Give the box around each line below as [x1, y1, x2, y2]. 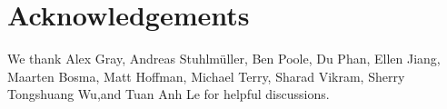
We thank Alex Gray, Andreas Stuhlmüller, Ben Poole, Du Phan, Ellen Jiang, [7, 49, 441, 68]
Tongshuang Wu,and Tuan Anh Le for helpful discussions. [7, 84, 330, 104]
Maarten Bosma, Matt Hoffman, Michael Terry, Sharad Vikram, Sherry [7, 66, 405, 85]
